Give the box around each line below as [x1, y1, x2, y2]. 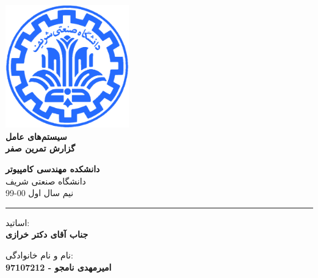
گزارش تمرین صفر [5, 142, 75, 155]
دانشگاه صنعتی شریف [5, 174, 86, 187]
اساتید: [5, 216, 30, 229]
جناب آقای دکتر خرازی [5, 228, 89, 241]
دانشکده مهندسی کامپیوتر [5, 162, 100, 175]
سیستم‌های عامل [5, 130, 67, 142]
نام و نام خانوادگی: [5, 248, 73, 261]
